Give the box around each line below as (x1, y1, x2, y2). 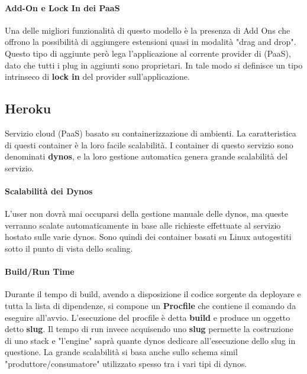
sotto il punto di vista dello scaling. (5, 242, 133, 254)
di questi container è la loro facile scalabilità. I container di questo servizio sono (5, 138, 293, 151)
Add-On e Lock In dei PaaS (5, 1, 120, 14)
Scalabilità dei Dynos (5, 184, 93, 197)
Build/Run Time (5, 265, 75, 278)
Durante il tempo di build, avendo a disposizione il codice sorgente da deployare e (5, 288, 301, 300)
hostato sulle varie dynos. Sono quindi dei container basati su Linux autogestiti (5, 230, 292, 243)
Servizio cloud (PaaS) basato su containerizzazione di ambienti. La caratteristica (5, 126, 296, 139)
